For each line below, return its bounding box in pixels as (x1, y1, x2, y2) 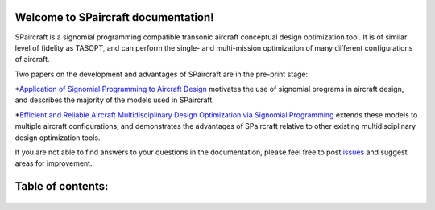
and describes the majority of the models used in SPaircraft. (14, 95, 215, 105)
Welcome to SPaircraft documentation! (14, 10, 214, 24)
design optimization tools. (14, 133, 101, 142)
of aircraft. (14, 55, 50, 64)
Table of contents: (14, 179, 109, 193)
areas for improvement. (14, 159, 93, 168)
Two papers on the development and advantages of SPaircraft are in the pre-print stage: (14, 69, 309, 79)
